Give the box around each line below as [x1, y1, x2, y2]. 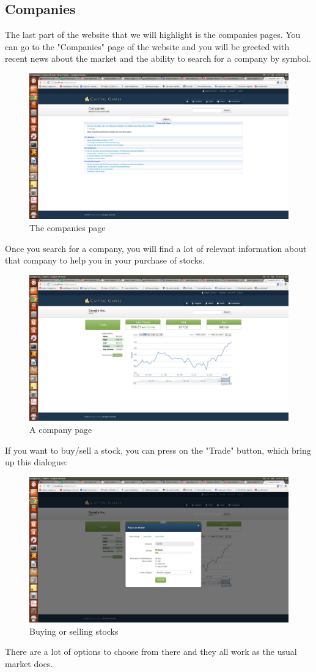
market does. [5, 657, 53, 670]
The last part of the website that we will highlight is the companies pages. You [5, 28, 301, 41]
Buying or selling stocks [29, 624, 119, 637]
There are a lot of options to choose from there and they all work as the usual [5, 645, 297, 658]
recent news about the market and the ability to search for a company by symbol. [5, 52, 311, 65]
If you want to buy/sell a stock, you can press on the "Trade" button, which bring [5, 443, 311, 456]
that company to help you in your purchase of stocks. [5, 254, 205, 267]
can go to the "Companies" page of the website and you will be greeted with [5, 40, 290, 53]
